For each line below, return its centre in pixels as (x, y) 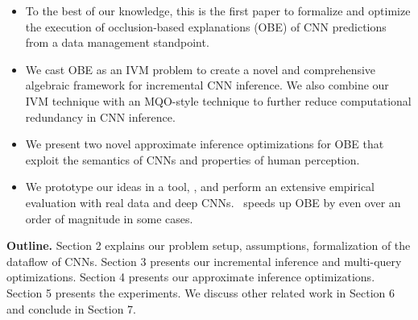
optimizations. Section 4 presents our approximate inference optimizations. (191, 277)
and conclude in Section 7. (72, 308)
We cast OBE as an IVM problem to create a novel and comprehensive (201, 69)
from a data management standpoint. (117, 42)
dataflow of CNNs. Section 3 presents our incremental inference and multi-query (204, 261)
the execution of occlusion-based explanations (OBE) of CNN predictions (206, 26)
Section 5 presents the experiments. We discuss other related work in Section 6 (201, 292)
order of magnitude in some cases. (109, 218)
